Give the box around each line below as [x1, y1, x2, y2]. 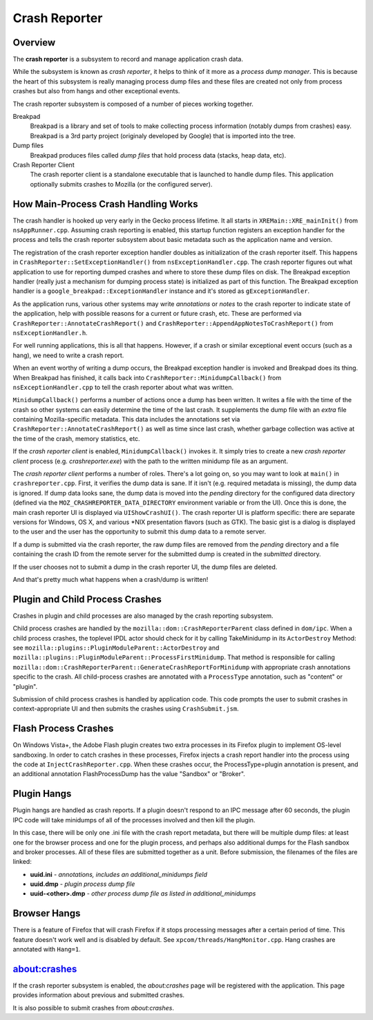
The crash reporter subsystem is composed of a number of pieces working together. [12, 100, 254, 108]
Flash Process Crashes [12, 723, 114, 735]
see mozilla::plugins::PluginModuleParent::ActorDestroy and [12, 643, 220, 652]
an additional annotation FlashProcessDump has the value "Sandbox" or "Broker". [12, 770, 245, 778]
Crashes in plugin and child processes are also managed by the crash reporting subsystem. [12, 612, 274, 620]
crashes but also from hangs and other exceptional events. [12, 87, 180, 95]
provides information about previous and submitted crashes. [12, 991, 185, 999]
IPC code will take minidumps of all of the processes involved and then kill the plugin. [12, 815, 256, 824]
